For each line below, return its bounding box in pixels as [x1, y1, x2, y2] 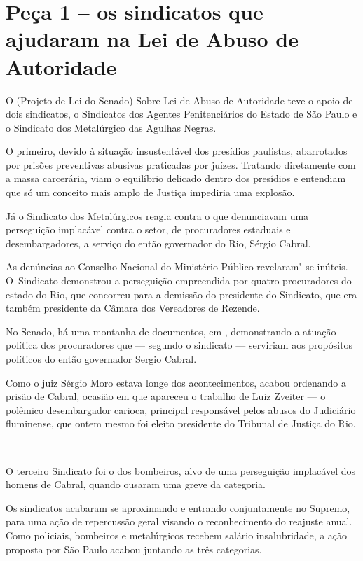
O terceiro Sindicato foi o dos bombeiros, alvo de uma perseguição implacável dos [6, 463, 355, 478]
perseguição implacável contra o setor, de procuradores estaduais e [6, 222, 291, 237]
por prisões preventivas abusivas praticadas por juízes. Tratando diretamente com [6, 157, 356, 172]
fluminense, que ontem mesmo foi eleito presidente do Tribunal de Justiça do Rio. [6, 416, 356, 431]
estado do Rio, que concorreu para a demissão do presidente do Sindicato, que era [6, 286, 357, 301]
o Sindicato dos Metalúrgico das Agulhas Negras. [6, 120, 217, 134]
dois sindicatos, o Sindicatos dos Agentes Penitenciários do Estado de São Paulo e [6, 106, 357, 121]
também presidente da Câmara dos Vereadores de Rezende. [6, 300, 260, 315]
